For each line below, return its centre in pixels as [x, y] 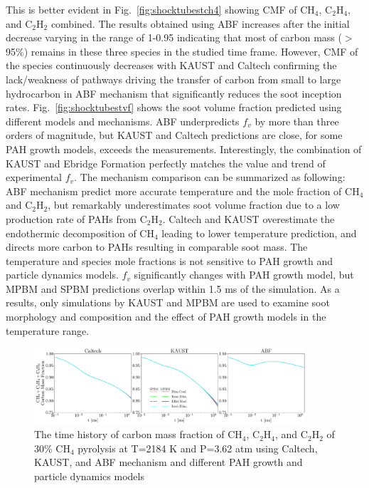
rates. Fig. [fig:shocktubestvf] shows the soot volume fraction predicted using [174, 107]
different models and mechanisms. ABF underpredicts [123, 121]
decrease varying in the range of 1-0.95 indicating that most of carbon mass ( [174, 37]
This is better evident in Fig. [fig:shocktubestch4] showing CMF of [151, 9]
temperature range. [48, 330]
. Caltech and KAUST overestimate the [248, 218]
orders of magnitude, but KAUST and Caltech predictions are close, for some [174, 135]
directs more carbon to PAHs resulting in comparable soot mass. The [157, 247]
